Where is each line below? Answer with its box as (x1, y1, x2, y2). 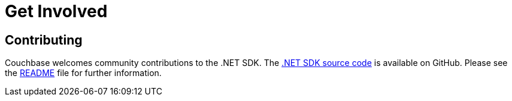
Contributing (5, 32, 83, 48)
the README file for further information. (5, 68, 162, 78)
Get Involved (5, 1, 108, 21)
